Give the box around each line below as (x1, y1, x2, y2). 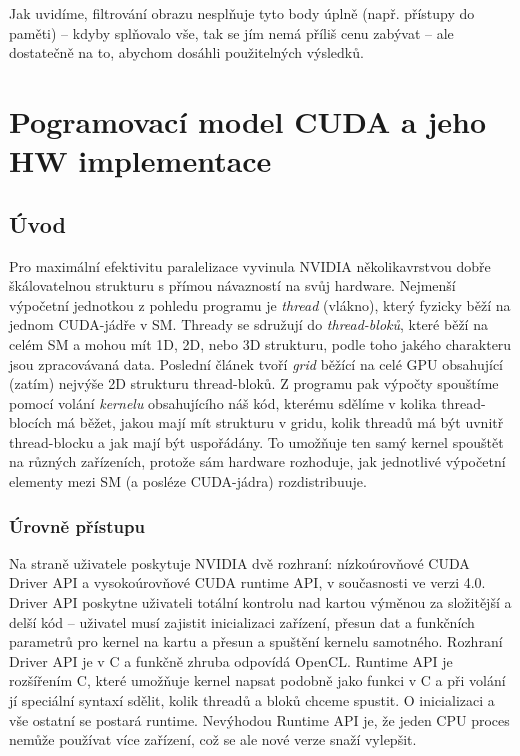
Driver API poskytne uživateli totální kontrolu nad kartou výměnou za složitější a (9, 592, 512, 613)
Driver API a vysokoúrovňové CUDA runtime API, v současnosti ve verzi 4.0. (9, 572, 486, 593)
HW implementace (9, 140, 272, 181)
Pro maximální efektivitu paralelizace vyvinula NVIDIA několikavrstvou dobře (9, 255, 491, 276)
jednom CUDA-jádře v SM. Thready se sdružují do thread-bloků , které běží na (9, 314, 488, 335)
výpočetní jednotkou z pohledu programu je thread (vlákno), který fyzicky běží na (9, 294, 511, 315)
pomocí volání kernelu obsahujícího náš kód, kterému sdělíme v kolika (9, 392, 437, 413)
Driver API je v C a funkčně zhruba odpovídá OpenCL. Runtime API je (9, 650, 453, 671)
